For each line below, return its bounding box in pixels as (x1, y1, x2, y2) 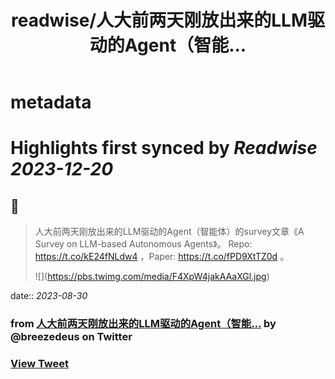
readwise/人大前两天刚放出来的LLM (11, 9, 308, 32)
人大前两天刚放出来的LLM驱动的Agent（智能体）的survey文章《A (34, 226, 305, 238)
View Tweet (10, 357, 70, 371)
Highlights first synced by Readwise (10, 137, 318, 160)
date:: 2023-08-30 (10, 290, 88, 302)
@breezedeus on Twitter (10, 330, 133, 344)
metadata (10, 91, 92, 114)
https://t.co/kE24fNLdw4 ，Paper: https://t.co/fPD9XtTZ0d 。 (34, 251, 290, 263)
